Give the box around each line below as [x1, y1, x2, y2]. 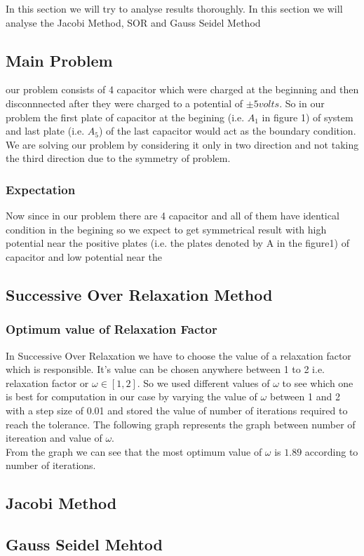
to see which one [282, 375, 353, 390]
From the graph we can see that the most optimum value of [6, 444, 262, 459]
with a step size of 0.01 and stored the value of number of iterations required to [6, 402, 348, 417]
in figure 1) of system [262, 109, 353, 124]
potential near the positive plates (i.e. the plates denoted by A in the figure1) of [6, 236, 349, 250]
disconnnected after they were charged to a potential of [6, 95, 243, 110]
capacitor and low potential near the [6, 249, 162, 264]
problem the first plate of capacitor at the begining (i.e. [6, 109, 245, 124]
